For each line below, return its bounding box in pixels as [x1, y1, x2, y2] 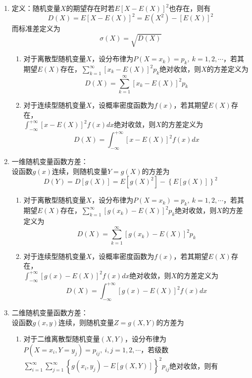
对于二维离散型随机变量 [23, 334, 100, 344]
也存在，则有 [169, 3, 211, 13]
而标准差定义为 [11, 23, 60, 34]
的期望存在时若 [66, 3, 115, 13]
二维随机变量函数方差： [11, 307, 88, 318]
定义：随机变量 [11, 3, 60, 13]
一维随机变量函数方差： [11, 156, 88, 167]
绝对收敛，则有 [169, 360, 218, 371]
